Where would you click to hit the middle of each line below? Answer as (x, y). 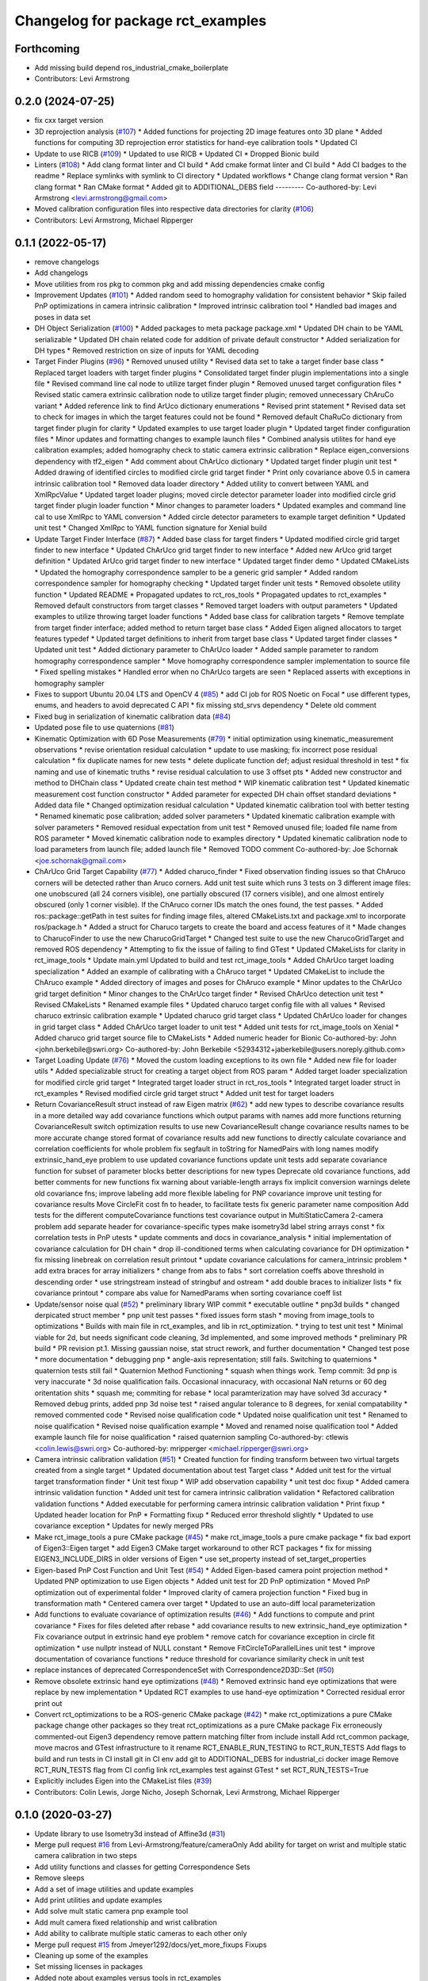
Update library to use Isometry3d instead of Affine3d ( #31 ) (130, 1834)
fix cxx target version (69, 120)
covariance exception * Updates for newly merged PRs (124, 1526)
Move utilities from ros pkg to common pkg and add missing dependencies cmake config (180, 284)
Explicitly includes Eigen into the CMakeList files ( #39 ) (123, 1781)
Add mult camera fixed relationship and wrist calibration (126, 1922)
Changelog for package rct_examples (141, 21)
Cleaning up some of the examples (91, 1955)
